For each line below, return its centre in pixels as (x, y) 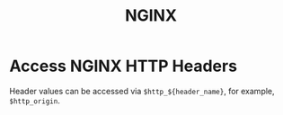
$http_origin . (35, 101)
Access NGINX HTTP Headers (124, 66)
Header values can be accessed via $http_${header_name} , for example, (142, 91)
